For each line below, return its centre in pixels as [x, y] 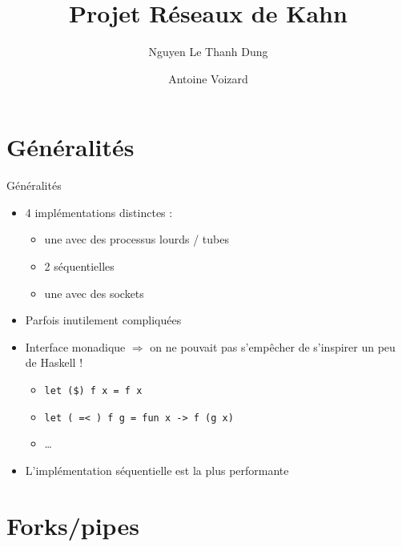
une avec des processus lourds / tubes [137, 239]
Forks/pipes [73, 525]
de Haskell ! [54, 362]
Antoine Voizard [208, 78]
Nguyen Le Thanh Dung [208, 52]
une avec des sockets [94, 293]
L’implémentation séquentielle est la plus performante [157, 470]
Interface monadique [75, 346]
